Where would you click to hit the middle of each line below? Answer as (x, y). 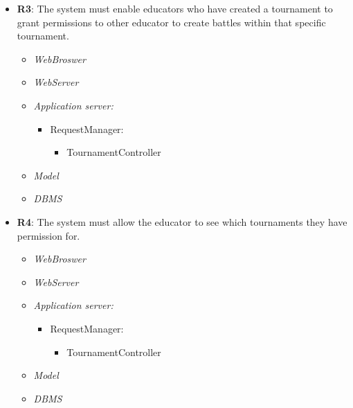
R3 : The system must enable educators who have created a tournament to (175, 8)
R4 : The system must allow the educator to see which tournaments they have (182, 221)
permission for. (48, 235)
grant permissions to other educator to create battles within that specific (171, 22)
